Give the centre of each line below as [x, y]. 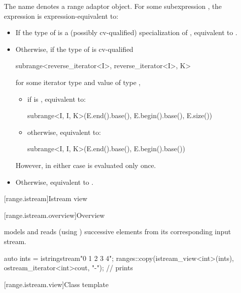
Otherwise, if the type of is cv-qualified [74, 49]
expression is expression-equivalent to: [61, 16]
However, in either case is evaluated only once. [86, 165]
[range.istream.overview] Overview [54, 215]
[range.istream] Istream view [46, 198]
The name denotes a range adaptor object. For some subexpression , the [113, 6]
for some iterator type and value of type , [78, 82]
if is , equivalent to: [56, 99]
